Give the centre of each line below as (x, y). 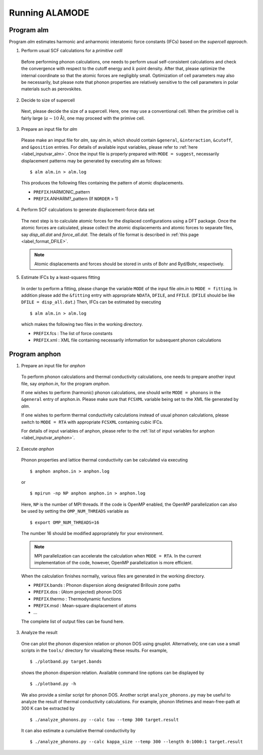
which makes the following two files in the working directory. (82, 324)
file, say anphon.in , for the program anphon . (66, 383)
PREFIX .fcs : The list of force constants (73, 333)
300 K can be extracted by (48, 708)
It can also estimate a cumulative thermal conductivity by (78, 731)
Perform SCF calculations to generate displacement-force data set (88, 210)
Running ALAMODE (49, 13)
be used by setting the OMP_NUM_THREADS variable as (75, 511)
